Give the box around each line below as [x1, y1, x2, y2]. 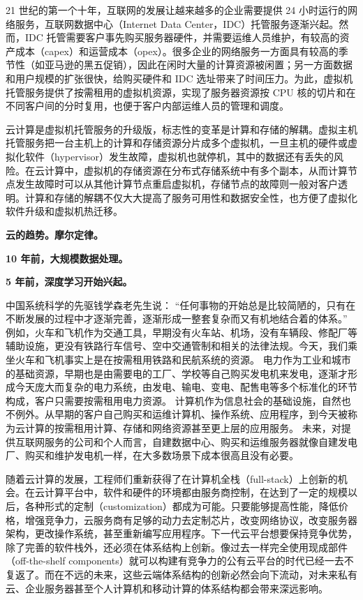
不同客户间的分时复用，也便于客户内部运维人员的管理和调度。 [6, 98, 289, 113]
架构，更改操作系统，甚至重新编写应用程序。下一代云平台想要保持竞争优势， [6, 526, 357, 541]
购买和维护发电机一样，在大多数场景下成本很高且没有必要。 [24, 448, 299, 463]
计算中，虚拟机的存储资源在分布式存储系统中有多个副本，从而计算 [44, 163, 348, 177]
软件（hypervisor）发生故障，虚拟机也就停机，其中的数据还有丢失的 [24, 149, 334, 163]
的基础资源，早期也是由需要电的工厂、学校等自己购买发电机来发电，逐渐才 [6, 366, 348, 380]
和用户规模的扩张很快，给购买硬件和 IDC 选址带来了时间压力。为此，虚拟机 [6, 70, 353, 85]
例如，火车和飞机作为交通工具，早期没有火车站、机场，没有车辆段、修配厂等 [6, 324, 357, 339]
